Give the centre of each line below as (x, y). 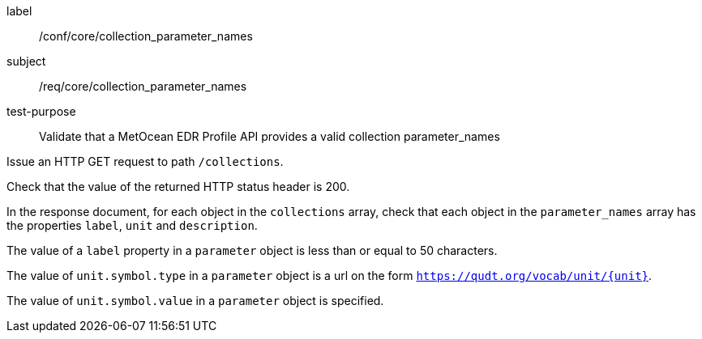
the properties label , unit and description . (132, 225)
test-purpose (41, 111)
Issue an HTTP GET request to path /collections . (145, 161)
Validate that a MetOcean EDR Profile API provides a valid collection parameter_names (270, 136)
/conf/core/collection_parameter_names (146, 36)
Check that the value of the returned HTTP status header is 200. (178, 186)
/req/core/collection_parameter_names (143, 86)
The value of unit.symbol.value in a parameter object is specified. (195, 301)
